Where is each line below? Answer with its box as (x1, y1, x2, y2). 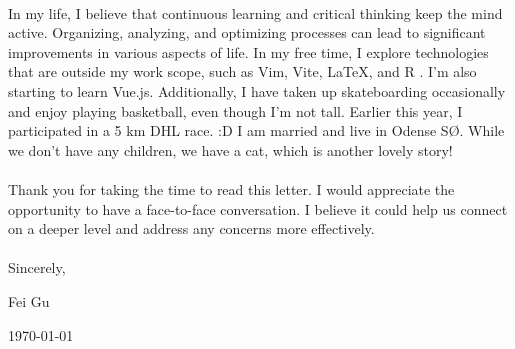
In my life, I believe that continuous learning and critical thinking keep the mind (8, 2, 503, 23)
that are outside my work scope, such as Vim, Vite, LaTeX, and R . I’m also (8, 61, 477, 82)
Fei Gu (8, 290, 50, 311)
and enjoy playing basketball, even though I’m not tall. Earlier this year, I (8, 100, 463, 121)
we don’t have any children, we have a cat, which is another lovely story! (8, 139, 453, 160)
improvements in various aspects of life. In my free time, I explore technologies (8, 41, 489, 62)
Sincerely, (8, 257, 66, 278)
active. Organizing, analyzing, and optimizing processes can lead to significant (8, 22, 486, 43)
